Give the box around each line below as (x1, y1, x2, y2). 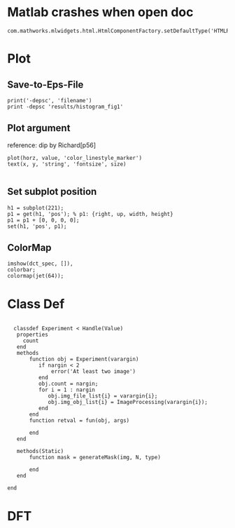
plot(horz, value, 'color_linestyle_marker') (7, 154, 142, 161)
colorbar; (7, 266, 36, 273)
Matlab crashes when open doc (7, 4, 194, 20)
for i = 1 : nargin (38, 386, 96, 393)
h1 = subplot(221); (7, 204, 64, 211)
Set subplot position (7, 186, 97, 198)
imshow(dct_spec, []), (7, 260, 73, 267)
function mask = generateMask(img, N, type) (29, 454, 161, 461)
